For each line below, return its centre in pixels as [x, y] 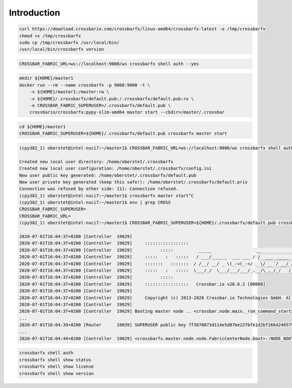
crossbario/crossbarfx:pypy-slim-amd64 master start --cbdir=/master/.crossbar [127, 112]
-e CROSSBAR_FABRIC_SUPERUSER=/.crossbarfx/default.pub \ [100, 106]
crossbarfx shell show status [55, 360]
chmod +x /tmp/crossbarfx [50, 36]
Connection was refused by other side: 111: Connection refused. [99, 189]
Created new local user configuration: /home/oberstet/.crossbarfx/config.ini [115, 168]
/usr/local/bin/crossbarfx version [62, 49]
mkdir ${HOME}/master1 [46, 78]
